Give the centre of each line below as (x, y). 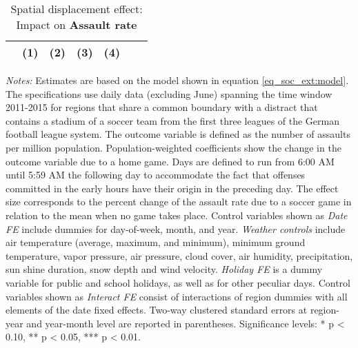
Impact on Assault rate (77, 24)
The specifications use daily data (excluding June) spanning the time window (169, 93)
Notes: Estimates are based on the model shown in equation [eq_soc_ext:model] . (177, 80)
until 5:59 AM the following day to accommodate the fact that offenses (156, 175)
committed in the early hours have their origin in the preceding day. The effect (172, 188)
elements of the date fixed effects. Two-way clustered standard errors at (157, 310)
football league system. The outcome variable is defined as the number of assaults (178, 134)
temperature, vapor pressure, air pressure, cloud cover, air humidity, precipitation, (179, 255)
